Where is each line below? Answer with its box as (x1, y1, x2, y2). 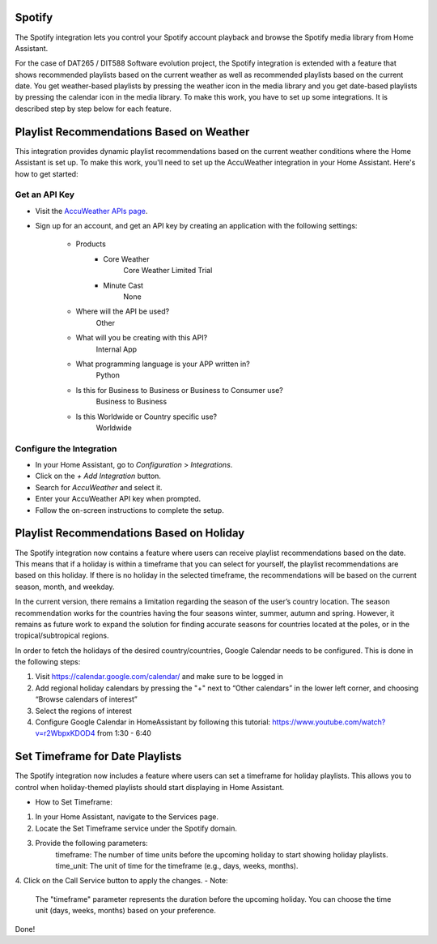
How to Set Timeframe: (35, 797, 113, 807)
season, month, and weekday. (15, 582, 115, 592)
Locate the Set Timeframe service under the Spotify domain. (35, 823, 238, 833)
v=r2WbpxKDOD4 (35, 728, 96, 738)
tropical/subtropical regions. (15, 630, 109, 640)
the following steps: (15, 657, 81, 667)
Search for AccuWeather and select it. (35, 482, 163, 492)
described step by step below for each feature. (15, 104, 172, 113)
